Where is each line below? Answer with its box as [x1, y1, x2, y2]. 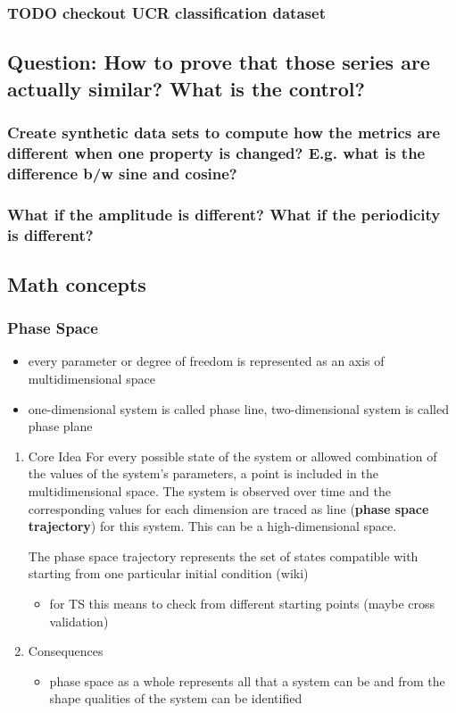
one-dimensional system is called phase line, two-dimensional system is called [28, 399, 449, 418]
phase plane [28, 417, 93, 435]
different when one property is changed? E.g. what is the [7, 141, 426, 163]
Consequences [28, 642, 104, 660]
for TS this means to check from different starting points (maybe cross [49, 594, 435, 612]
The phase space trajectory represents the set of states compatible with [28, 546, 419, 565]
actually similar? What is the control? [7, 74, 365, 102]
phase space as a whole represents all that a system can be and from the [49, 671, 445, 690]
